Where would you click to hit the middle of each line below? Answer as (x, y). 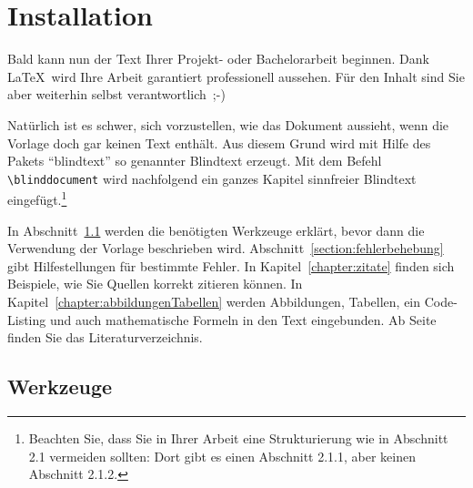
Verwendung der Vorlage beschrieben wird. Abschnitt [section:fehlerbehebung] (226, 248)
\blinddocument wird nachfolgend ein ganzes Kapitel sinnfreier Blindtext (212, 178)
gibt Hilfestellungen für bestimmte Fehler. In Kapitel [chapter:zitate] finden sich (231, 265)
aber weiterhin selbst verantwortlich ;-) (116, 94)
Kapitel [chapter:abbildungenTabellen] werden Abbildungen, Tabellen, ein (214, 301)
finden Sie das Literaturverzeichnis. (105, 337)
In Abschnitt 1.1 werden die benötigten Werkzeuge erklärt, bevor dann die (216, 230)
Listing (27, 319)
